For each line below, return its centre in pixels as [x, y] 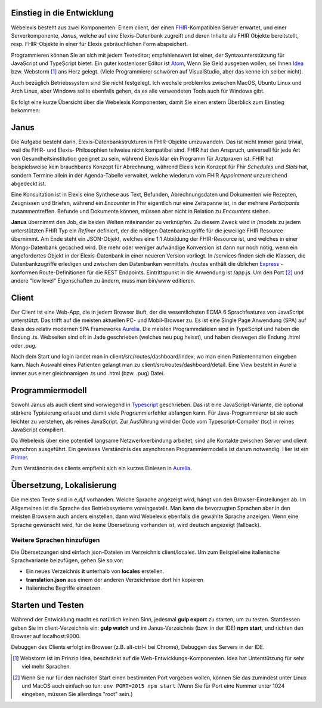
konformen [24, 272]
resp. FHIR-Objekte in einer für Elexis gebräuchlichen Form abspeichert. [100, 44]
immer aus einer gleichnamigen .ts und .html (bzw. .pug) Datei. [88, 373]
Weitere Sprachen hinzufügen [55, 540]
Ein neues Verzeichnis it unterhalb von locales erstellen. [95, 571]
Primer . [20, 458]
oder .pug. [24, 345]
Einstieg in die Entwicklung [62, 13]
